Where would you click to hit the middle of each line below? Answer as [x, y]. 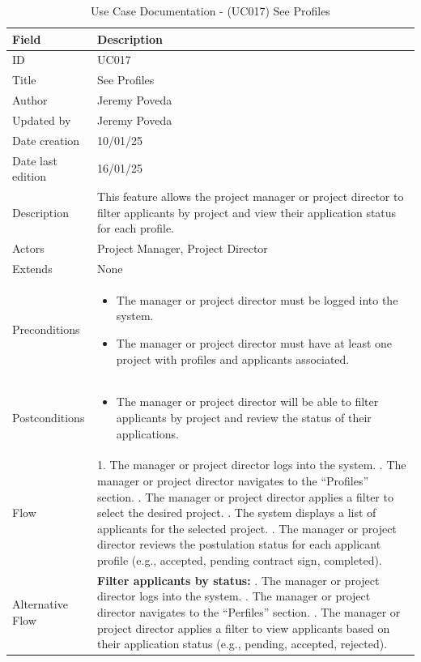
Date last [35, 160]
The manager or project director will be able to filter [247, 401]
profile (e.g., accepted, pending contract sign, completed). [240, 560]
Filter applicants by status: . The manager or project [238, 580]
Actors [28, 248]
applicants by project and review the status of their [244, 418]
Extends [32, 268]
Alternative [40, 604]
